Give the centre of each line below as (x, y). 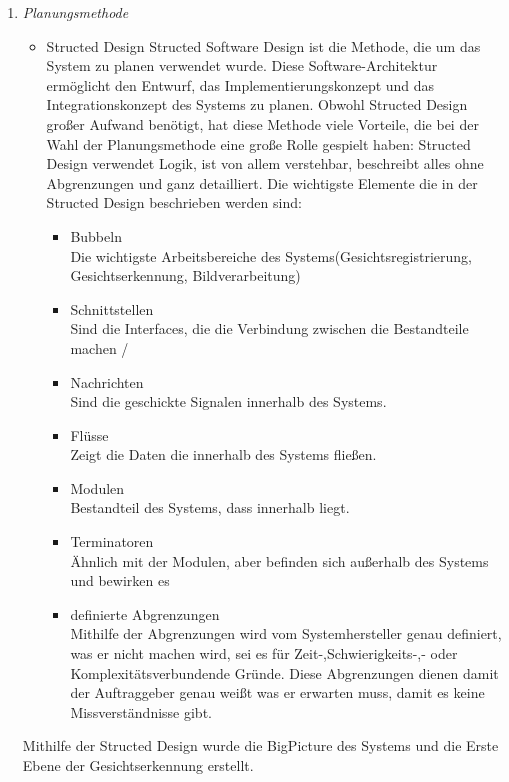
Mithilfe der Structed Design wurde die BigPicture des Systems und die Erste (260, 745)
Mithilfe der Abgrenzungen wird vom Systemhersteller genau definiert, (286, 633)
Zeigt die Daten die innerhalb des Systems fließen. (223, 454)
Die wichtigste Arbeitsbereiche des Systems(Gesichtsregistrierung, (271, 255)
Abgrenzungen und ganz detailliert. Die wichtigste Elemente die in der (262, 182)
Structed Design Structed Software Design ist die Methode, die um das (263, 45)
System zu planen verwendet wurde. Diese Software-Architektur (242, 65)
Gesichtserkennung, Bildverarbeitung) (185, 275)
